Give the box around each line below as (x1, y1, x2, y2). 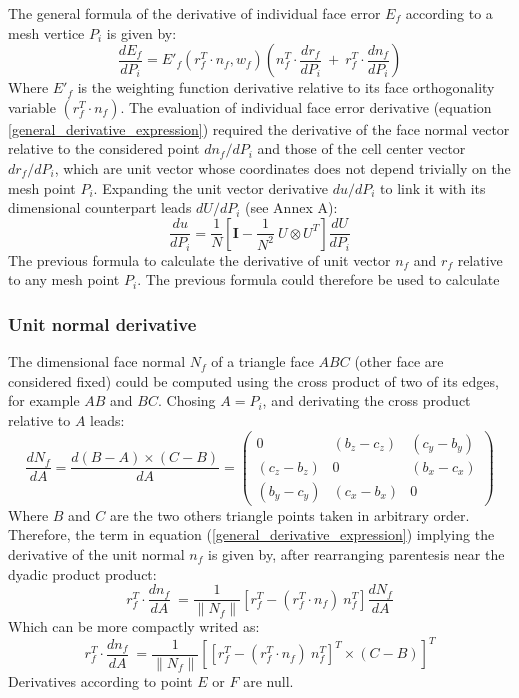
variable (8, 96, 56, 117)
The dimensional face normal (8, 351, 186, 372)
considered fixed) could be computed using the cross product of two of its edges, (8, 370, 499, 391)
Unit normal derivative (8, 311, 197, 336)
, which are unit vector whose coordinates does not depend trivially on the (54, 157, 511, 178)
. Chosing (157, 390, 216, 411)
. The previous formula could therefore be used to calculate (137, 269, 500, 290)
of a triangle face (211, 351, 314, 372)
